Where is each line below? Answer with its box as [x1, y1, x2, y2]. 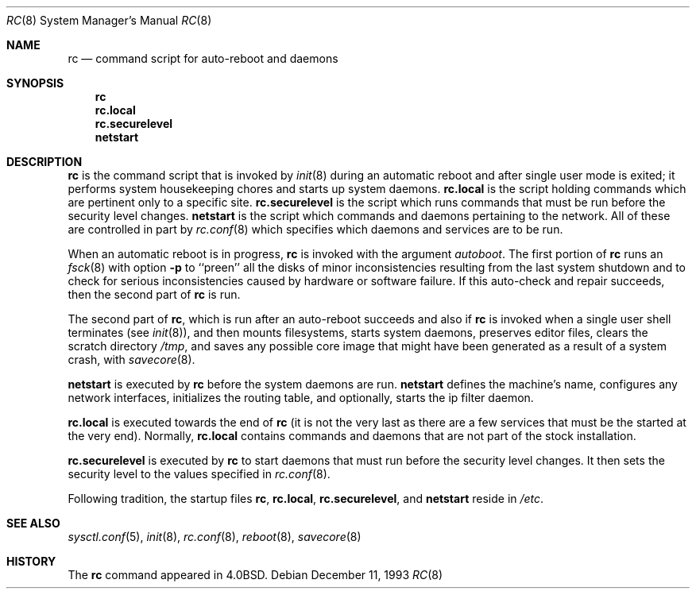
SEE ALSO [6, 516, 60, 530]
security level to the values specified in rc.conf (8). [68, 467, 331, 481]
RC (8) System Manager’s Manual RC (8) [6, 14, 212, 27]
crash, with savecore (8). [68, 353, 195, 366]
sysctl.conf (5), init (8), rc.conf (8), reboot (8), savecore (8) [68, 530, 362, 543]
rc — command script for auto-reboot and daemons [68, 52, 338, 65]
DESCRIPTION [6, 155, 83, 168]
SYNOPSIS [6, 76, 64, 90]
